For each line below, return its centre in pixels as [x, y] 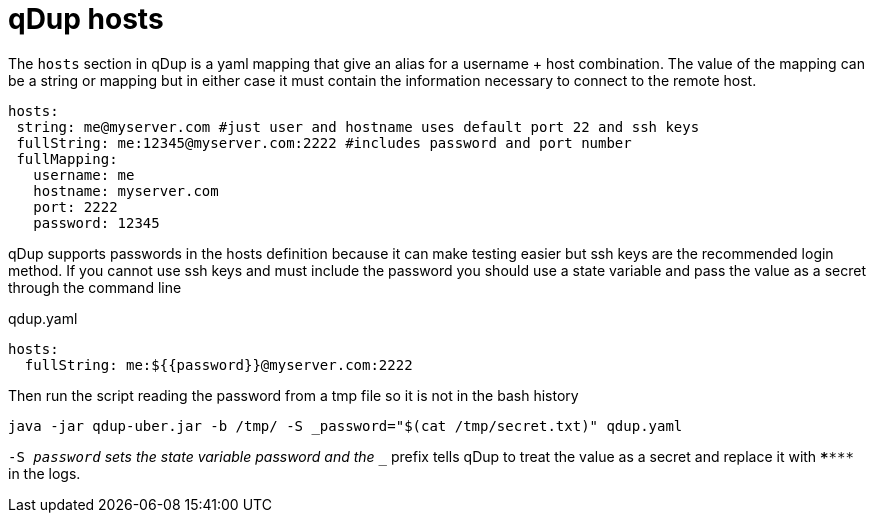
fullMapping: [67, 158]
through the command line [95, 287]
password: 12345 [96, 222]
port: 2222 [75, 206]
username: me [84, 174]
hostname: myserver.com [126, 190]
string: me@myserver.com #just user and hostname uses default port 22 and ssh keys [358, 126]
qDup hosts [86, 19]
